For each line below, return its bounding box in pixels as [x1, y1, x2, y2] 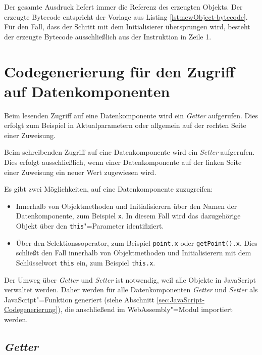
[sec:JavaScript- [156, 294, 205, 304]
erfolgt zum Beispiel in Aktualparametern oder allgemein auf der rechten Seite [4, 120, 246, 130]
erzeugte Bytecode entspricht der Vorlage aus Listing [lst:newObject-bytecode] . [4, 11, 248, 22]
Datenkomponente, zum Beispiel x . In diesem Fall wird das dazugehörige [16, 210, 241, 221]
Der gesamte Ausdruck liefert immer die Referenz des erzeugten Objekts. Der [4, 2, 243, 12]
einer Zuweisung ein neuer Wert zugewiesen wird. [4, 166, 156, 177]
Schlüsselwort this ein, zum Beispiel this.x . [16, 257, 155, 268]
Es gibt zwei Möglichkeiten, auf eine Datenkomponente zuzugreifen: [4, 184, 213, 194]
